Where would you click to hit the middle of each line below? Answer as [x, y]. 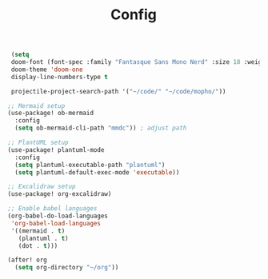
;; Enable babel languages [52, 209]
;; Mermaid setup [36, 106]
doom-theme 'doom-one [47, 70]
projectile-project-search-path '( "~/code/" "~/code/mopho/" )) [118, 91]
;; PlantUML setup [38, 143]
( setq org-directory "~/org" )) [67, 268]
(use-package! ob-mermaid [50, 114]
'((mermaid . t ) [38, 231]
